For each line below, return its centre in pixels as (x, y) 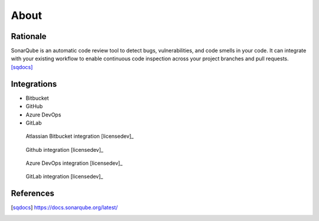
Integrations (34, 84)
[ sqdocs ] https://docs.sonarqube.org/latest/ (64, 207)
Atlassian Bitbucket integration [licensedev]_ (80, 136)
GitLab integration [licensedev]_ (64, 177)
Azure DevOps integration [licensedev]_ (74, 163)
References (32, 194)
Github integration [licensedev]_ (64, 149)
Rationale (29, 36)
